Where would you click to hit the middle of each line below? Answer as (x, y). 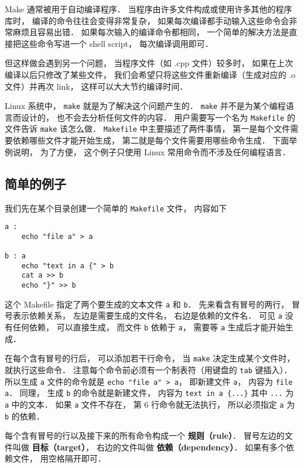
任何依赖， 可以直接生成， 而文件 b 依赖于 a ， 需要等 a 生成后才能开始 (149, 327)
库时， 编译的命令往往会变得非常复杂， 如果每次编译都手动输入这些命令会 (147, 20)
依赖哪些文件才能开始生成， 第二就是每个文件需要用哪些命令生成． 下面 (151, 140)
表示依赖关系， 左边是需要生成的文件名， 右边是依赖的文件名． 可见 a (147, 315)
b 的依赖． (25, 416)
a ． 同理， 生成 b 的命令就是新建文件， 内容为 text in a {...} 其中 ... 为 (149, 393)
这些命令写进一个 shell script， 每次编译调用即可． (117, 43)
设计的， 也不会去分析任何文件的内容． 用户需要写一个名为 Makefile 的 (158, 117)
